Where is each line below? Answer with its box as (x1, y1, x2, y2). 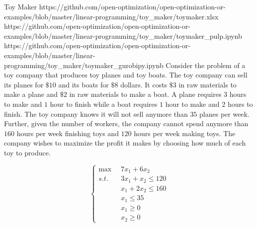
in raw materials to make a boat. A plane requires (69, 89, 222, 99)
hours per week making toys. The (134, 128, 236, 138)
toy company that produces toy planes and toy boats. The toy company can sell (4, 70, 248, 80)
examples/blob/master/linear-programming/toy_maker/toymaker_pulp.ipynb (4, 30, 242, 41)
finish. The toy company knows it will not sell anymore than (4, 108, 188, 119)
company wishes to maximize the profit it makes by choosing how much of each (4, 138, 246, 148)
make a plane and (4, 89, 58, 99)
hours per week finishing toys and (16, 128, 119, 138)
